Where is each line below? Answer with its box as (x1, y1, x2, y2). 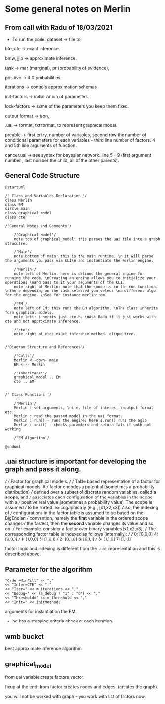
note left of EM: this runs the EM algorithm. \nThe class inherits (14, 305, 158, 311)
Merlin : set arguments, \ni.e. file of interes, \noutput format (14, 405, 154, 410)
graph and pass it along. (5, 465, 82, 474)
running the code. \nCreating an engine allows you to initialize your (5, 275, 156, 280)
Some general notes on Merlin (5, 3, 131, 15)
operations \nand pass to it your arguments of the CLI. (5, 280, 125, 285)
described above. (5, 551, 41, 557)
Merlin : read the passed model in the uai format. (14, 414, 123, 418)
